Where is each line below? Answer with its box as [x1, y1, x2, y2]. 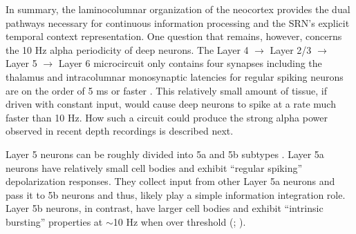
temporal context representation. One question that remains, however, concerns [6, 29, 342, 43]
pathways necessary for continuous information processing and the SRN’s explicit [6, 15, 350, 30]
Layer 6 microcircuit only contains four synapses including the [58, 56, 322, 70]
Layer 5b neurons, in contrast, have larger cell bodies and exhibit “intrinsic [6, 201, 324, 215]
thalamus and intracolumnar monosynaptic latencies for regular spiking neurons [6, 69, 344, 84]
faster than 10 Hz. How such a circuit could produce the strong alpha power [6, 110, 328, 124]
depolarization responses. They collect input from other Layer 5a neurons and [6, 174, 335, 188]
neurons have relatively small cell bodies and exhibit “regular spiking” [6, 160, 303, 175]
